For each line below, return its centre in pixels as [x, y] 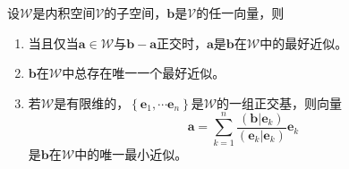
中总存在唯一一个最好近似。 [144, 73]
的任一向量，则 [240, 13]
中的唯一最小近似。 [131, 153]
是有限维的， [92, 102]
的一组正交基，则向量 [280, 102]
